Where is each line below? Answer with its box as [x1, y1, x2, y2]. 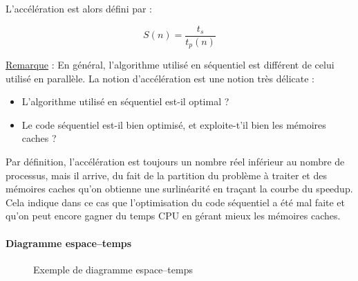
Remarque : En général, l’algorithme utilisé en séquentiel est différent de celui [6, 57, 335, 72]
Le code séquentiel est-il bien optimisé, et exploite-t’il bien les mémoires [21, 117, 326, 132]
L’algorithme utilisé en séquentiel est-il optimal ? [21, 94, 229, 109]
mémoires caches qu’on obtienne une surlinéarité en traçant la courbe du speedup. [6, 181, 353, 196]
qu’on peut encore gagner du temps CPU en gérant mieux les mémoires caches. [6, 208, 341, 223]
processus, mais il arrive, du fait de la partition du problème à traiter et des [6, 167, 327, 182]
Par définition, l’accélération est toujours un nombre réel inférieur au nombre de [6, 154, 345, 169]
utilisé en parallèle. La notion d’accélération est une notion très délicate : [6, 71, 314, 85]
